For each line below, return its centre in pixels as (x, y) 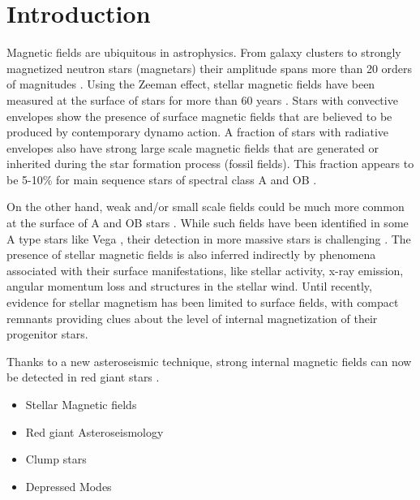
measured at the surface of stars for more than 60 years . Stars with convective (202, 99)
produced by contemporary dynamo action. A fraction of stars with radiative (197, 132)
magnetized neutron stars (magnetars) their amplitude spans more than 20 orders (210, 68)
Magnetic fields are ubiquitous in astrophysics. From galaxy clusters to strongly (204, 52)
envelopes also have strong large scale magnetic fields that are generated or (193, 147)
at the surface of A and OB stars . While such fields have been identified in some (208, 223)
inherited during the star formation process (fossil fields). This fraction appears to (210, 164)
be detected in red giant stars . (83, 377)
